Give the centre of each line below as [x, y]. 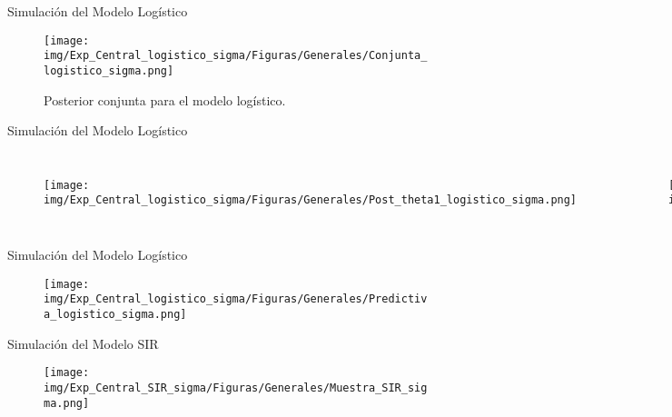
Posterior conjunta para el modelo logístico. [165, 99]
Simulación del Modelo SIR [83, 343]
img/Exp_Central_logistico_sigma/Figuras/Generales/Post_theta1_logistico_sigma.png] [311, 200]
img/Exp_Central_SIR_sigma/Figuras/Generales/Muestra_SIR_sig [236, 387]
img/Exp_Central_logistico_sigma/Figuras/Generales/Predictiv [236, 299]
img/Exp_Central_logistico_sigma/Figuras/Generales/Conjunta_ [236, 56]
